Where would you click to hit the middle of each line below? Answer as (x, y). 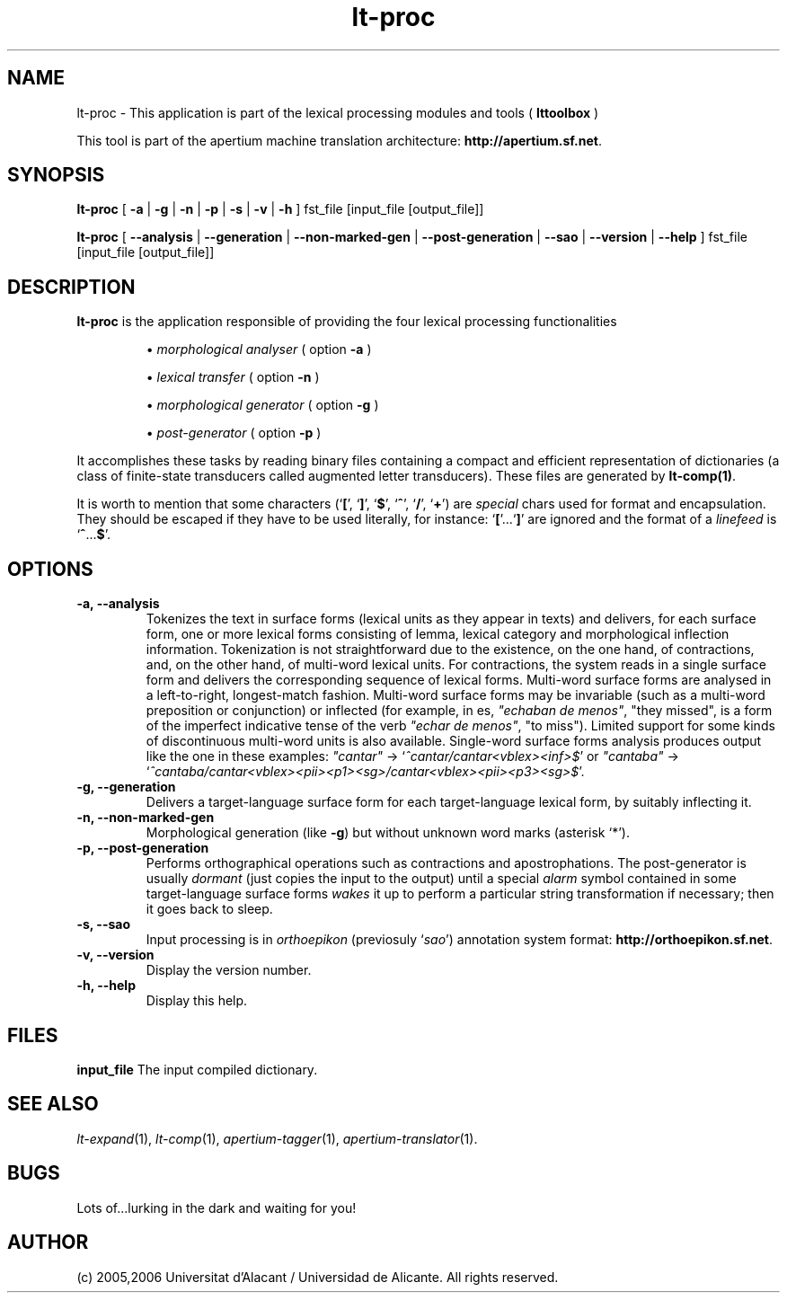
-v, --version (115, 955)
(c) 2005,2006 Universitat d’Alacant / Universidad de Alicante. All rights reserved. (318, 1277)
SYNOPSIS (56, 175)
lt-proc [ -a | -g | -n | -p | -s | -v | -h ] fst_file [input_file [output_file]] (280, 209)
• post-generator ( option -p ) (234, 433)
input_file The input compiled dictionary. (197, 1069)
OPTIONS (50, 569)
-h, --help (106, 986)
